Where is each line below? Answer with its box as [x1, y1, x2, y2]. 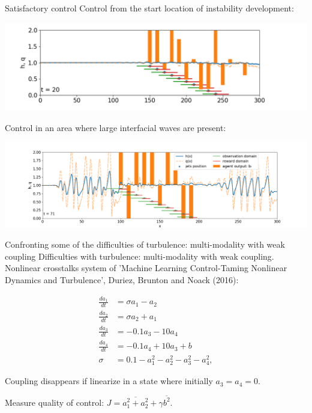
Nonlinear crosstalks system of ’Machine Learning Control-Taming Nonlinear [5, 262, 287, 274]
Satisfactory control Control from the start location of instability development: [5, 2, 294, 14]
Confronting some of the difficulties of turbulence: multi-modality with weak [5, 238, 285, 251]
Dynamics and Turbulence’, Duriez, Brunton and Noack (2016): [5, 274, 239, 286]
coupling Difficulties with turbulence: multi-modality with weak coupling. [5, 249, 274, 262]
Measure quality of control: [5, 396, 104, 408]
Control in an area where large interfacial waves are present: [5, 121, 226, 133]
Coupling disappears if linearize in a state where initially [5, 375, 213, 387]
